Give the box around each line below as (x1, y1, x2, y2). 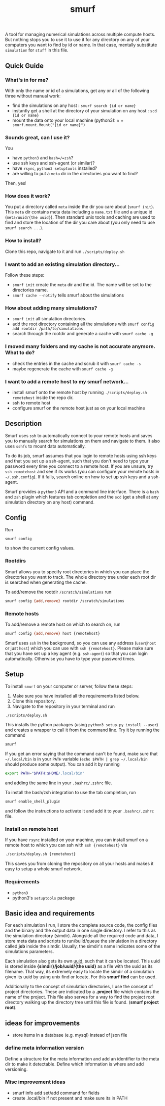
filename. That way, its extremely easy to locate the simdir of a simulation (5, 969, 154, 975)
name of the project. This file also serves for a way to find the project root (5, 994, 155, 1000)
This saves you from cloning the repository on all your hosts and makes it (5, 860, 154, 867)
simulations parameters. (5, 949, 54, 955)
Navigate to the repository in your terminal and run (12, 703, 115, 709)
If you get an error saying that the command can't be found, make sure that (5, 751, 158, 757)
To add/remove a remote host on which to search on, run (5, 621, 121, 627)
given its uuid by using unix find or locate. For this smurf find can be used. (5, 974, 157, 980)
